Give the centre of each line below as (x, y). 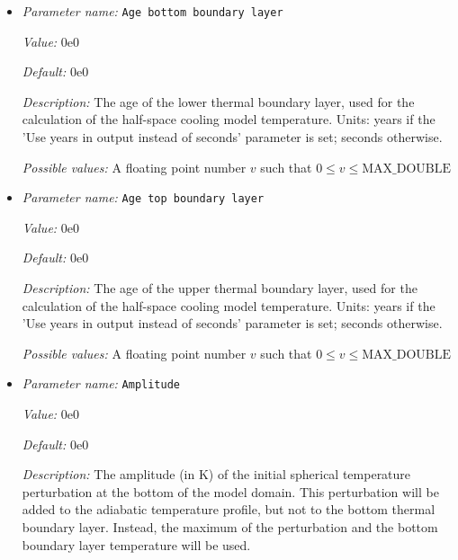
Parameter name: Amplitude (101, 383)
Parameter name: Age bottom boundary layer (153, 11)
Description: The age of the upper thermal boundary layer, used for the (220, 288)
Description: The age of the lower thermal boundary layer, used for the (218, 101)
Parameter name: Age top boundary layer (143, 197)
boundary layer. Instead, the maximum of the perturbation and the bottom (230, 527)
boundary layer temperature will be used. (136, 544)
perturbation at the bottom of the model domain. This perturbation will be (230, 491)
